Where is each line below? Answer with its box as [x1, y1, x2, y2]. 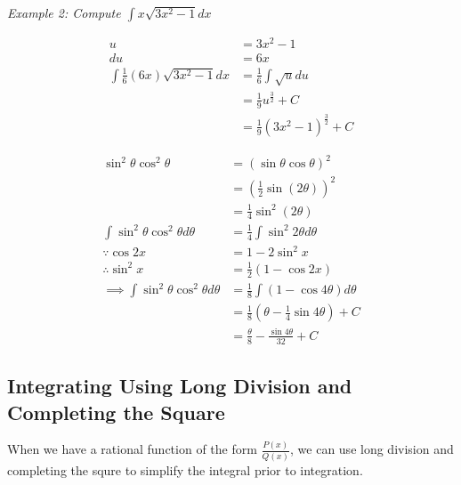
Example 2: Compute [7, 4, 121, 21]
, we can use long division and [290, 440, 454, 458]
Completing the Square [7, 398, 225, 425]
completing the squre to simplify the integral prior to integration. [7, 461, 363, 479]
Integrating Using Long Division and [7, 372, 352, 400]
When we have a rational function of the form [7, 440, 257, 458]
